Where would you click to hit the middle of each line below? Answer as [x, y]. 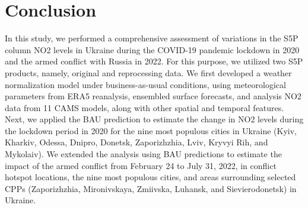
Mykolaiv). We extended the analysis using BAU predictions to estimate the [143, 154]
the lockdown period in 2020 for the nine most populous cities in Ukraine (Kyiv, [151, 130]
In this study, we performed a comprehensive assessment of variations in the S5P [152, 38]
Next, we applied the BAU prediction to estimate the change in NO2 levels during [154, 119]
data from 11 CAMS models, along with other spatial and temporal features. [145, 107]
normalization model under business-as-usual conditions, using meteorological [145, 84]
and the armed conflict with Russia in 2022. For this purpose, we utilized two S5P [154, 61]
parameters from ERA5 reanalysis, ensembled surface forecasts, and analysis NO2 [153, 96]
